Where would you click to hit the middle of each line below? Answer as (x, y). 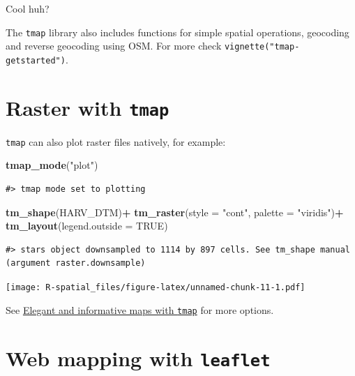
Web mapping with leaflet (138, 358)
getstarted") (36, 60)
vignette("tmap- (262, 47)
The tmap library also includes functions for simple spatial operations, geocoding (177, 32)
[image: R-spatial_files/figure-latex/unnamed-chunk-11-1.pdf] (156, 288)
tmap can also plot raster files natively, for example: (116, 141)
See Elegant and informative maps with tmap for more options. (140, 309)
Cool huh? (28, 8)
